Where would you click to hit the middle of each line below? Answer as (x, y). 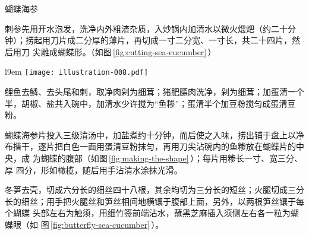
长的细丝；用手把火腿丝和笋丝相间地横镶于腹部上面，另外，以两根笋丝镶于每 (154, 201)
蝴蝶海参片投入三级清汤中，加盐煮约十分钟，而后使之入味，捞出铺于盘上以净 (154, 134)
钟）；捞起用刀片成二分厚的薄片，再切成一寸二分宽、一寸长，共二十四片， (148, 40)
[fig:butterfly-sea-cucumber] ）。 (107, 224)
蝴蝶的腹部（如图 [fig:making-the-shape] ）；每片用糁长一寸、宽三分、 (171, 158)
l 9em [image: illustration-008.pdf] (77, 72)
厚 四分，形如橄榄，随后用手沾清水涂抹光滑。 (94, 169)
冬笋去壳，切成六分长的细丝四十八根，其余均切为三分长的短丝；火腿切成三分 (154, 190)
